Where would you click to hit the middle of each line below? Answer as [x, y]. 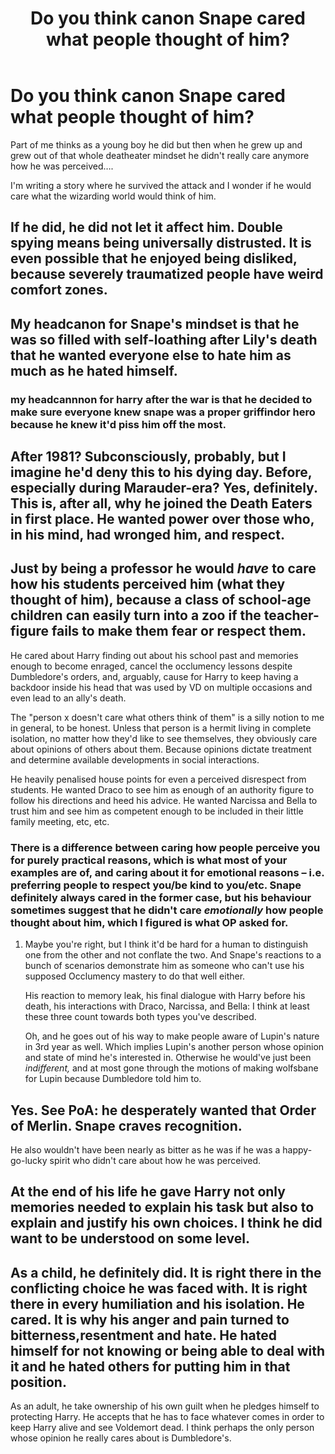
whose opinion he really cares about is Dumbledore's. [121, 1438]
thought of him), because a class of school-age [161, 600]
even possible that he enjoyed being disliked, [154, 258]
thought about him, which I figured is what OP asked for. [149, 922]
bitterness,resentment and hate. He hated [143, 1335]
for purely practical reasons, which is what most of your [149, 860]
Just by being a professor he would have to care [163, 568]
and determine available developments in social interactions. [135, 759]
